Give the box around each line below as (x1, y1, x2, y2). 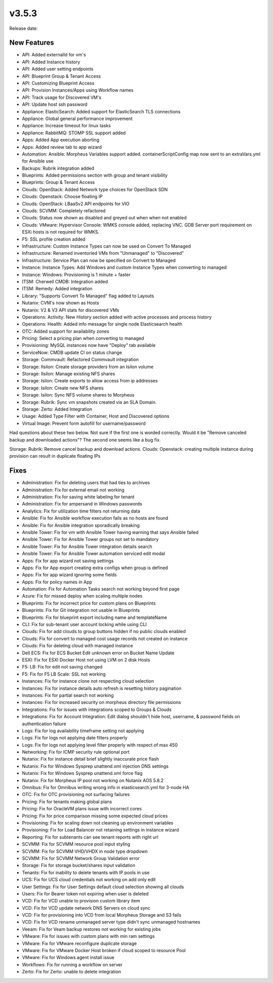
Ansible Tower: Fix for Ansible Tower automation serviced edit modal (22, 551, 165, 557)
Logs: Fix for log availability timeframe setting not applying (22, 727, 144, 734)
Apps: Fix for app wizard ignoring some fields (22, 572, 117, 578)
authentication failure (22, 721, 67, 727)
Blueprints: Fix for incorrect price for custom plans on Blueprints (22, 600, 156, 606)
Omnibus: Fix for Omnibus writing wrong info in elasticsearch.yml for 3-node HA (22, 784, 190, 791)
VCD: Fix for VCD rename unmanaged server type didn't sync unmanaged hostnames (22, 919, 201, 925)
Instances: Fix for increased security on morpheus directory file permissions (22, 699, 181, 705)
